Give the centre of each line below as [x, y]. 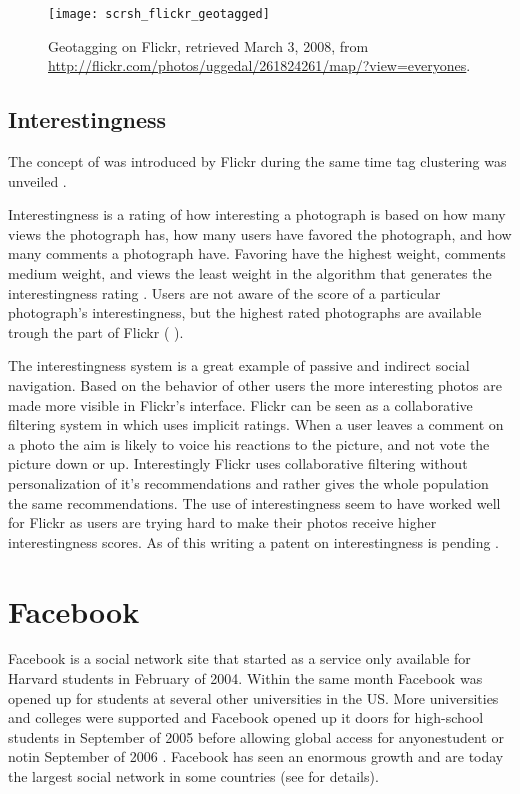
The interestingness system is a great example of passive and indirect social [239, 365]
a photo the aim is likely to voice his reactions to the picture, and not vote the [249, 443]
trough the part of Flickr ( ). [96, 331]
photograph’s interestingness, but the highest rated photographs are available [245, 312]
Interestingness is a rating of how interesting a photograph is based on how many [257, 214]
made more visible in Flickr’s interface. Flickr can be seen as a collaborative [240, 404]
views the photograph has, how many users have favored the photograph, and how [260, 233]
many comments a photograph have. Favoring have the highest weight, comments [257, 253]
